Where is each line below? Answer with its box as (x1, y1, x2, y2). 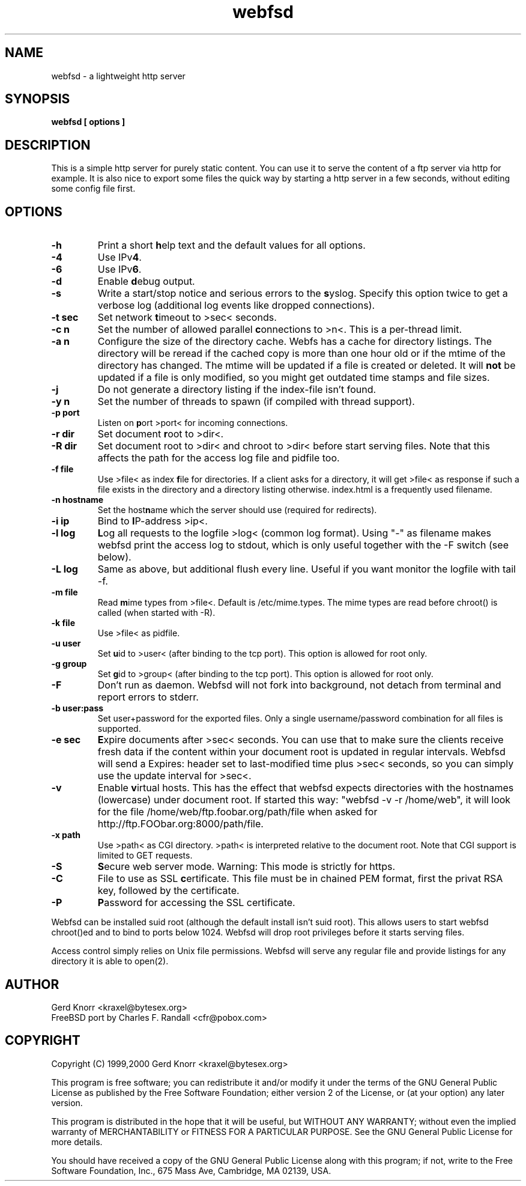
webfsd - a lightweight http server (51, 70, 186, 81)
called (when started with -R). (97, 607, 216, 618)
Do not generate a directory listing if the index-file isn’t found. (97, 383, 376, 396)
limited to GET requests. (97, 850, 193, 861)
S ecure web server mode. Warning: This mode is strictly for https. (97, 860, 396, 873)
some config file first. (51, 183, 136, 194)
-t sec (51, 311, 79, 324)
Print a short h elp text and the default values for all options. (97, 239, 366, 252)
